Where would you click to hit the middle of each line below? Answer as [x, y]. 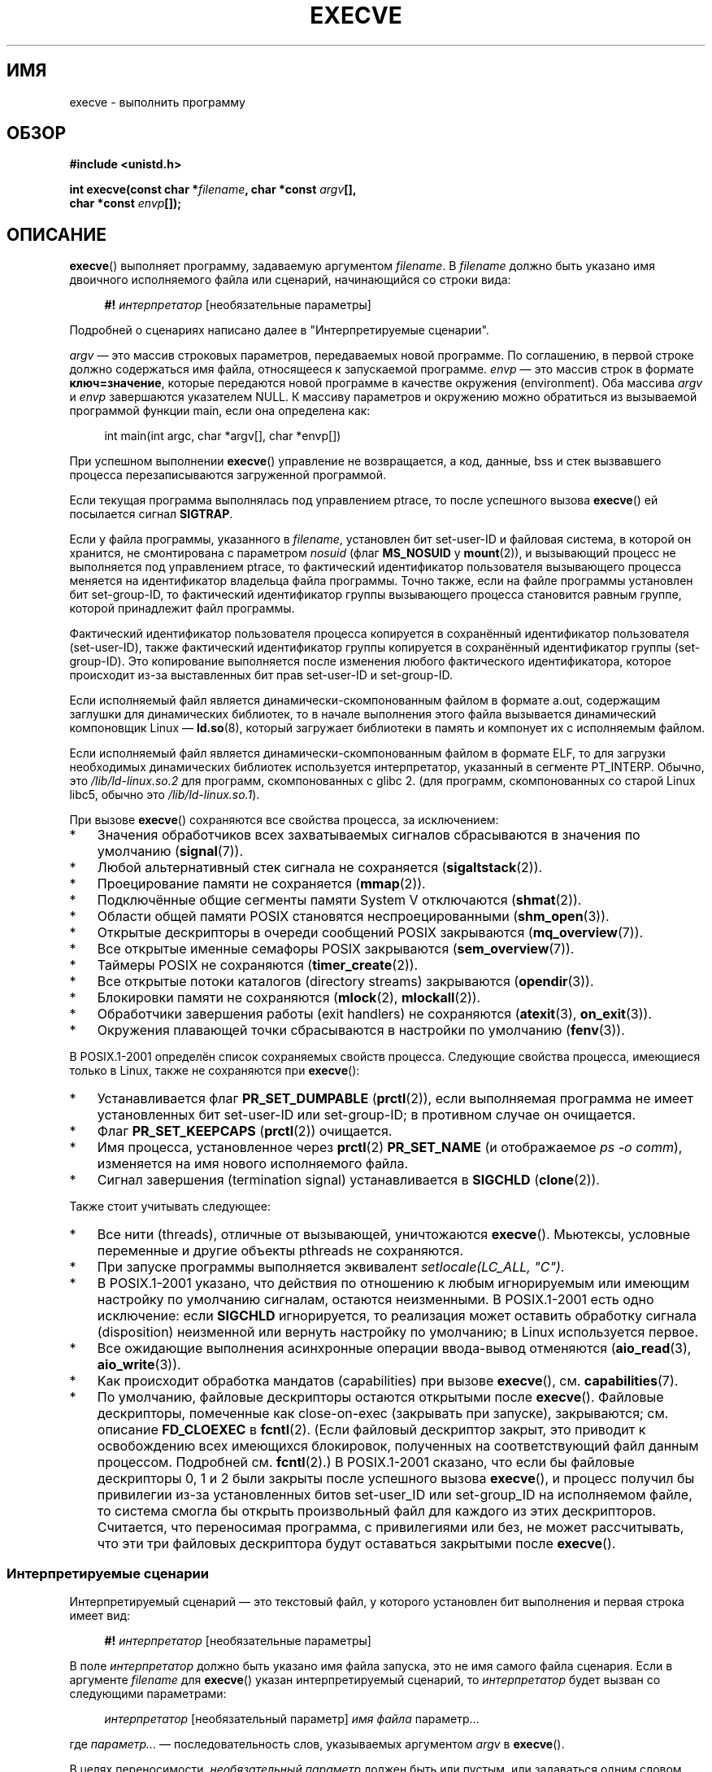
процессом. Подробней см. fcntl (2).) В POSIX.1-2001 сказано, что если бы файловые [366, 1462]
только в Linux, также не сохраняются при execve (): [215, 1071]
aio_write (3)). [139, 1365]
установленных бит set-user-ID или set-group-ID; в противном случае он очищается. [367, 1115]
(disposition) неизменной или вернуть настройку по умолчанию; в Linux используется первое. [398, 1332]
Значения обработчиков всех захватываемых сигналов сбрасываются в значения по [369, 835]
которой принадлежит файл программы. [182, 609]
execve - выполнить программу [157, 102]
